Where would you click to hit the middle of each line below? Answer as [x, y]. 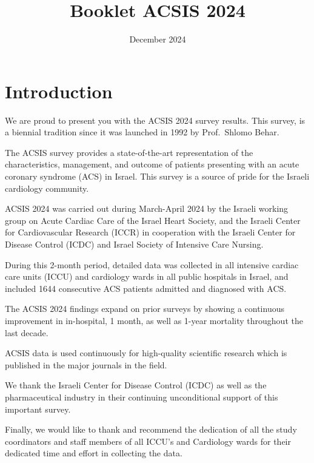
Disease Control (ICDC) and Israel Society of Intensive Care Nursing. [134, 244]
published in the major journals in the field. [86, 364]
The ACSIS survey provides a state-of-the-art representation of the [129, 152]
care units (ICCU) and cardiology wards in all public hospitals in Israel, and [147, 276]
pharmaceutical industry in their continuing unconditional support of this [142, 397]
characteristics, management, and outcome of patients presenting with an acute [152, 164]
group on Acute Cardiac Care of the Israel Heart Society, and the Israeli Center [153, 220]
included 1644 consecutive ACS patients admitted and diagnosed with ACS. [146, 288]
